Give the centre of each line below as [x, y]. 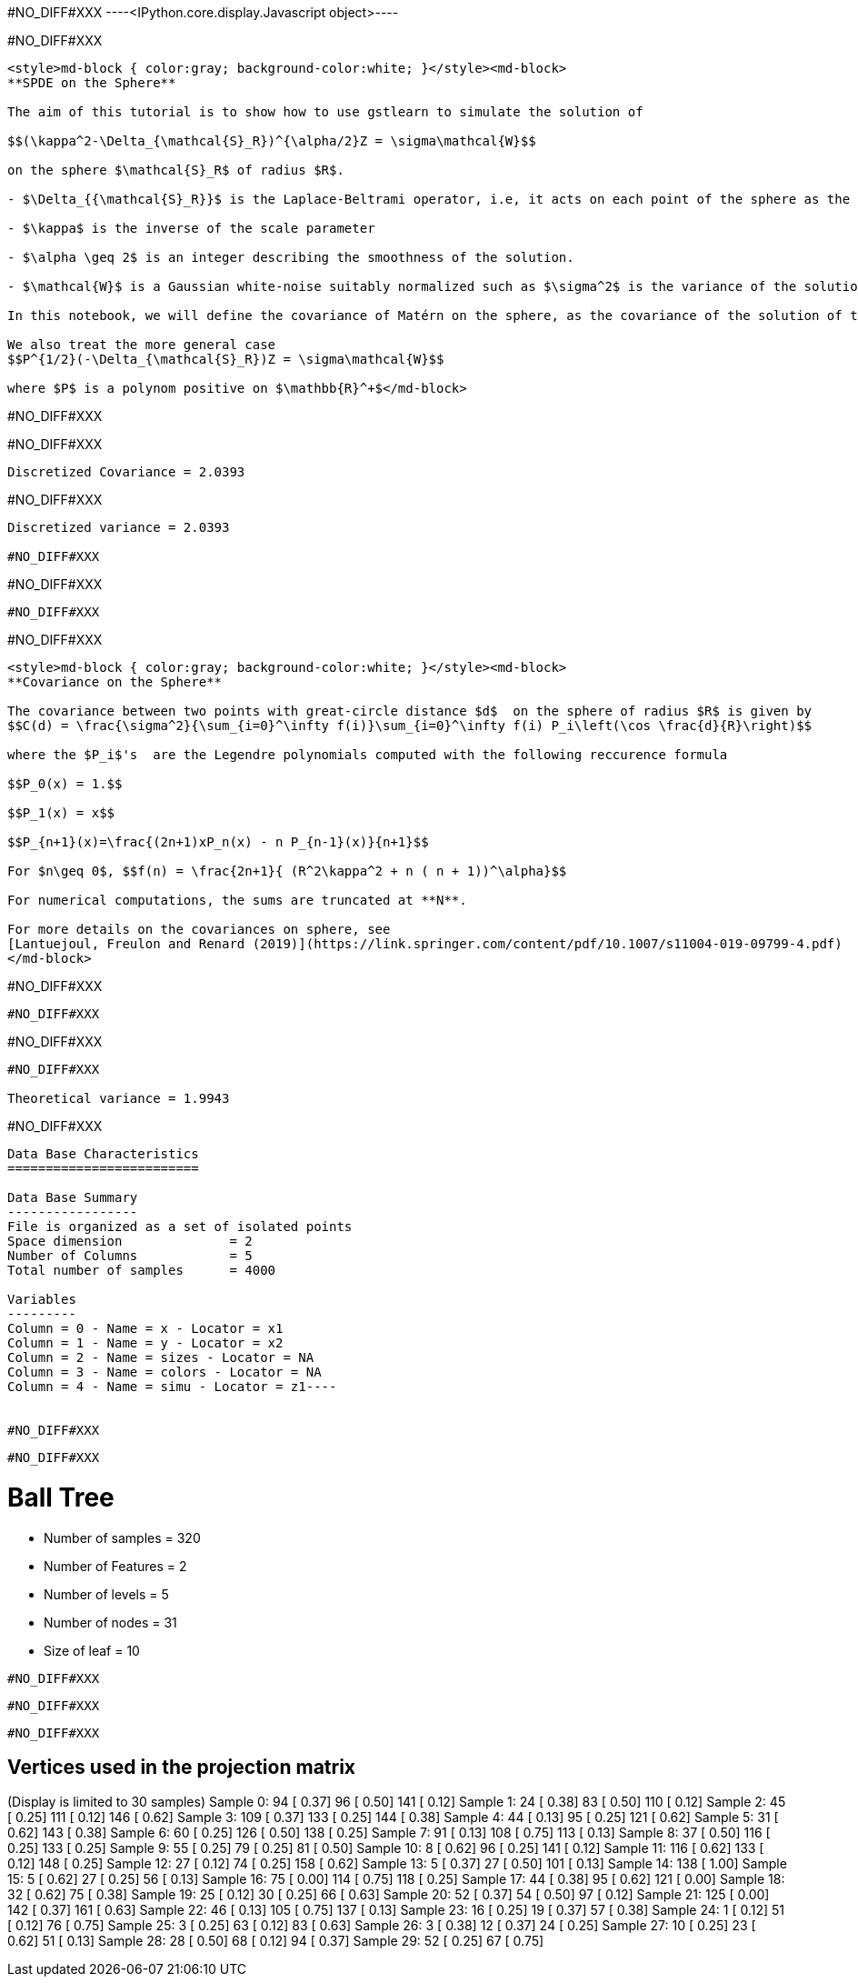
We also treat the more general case [142, 345]
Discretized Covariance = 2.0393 [126, 472]
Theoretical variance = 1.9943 [119, 1098]
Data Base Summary [73, 1197]
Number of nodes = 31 [110, 1622]
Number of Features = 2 [115, 1566]
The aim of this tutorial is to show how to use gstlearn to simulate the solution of [325, 112]
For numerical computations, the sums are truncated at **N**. [237, 900]
